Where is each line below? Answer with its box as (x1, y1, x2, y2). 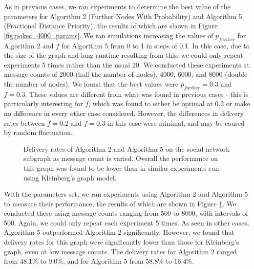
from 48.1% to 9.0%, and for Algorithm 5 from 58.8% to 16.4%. (4, 256, 194, 266)
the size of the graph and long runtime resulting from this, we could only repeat (4, 50, 243, 60)
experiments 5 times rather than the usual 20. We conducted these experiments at (4, 59, 250, 69)
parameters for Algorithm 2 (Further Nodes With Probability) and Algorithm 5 (4, 11, 242, 21)
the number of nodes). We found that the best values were (4, 78, 178, 89)
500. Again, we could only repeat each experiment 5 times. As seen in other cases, (4, 217, 249, 227)
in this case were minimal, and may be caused (107, 117, 245, 128)
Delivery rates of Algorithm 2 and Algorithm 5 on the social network (23, 143, 230, 154)
